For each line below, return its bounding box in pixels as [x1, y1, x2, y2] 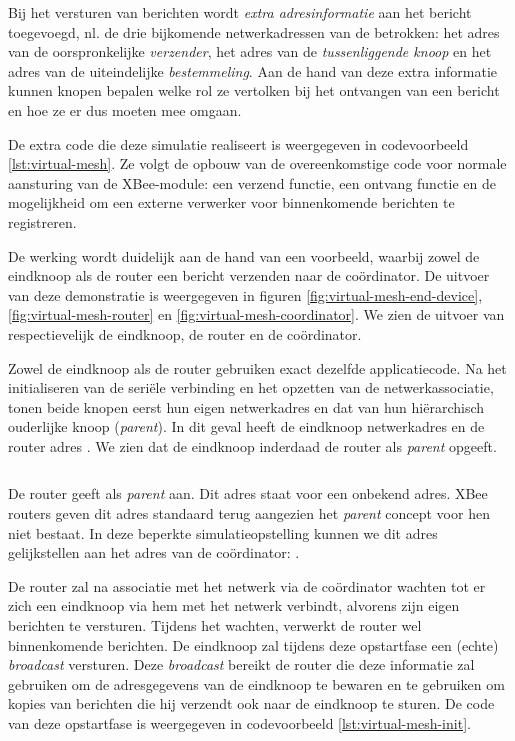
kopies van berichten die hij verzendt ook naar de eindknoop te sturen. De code [8, 693, 495, 714]
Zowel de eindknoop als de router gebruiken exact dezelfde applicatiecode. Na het [8, 357, 507, 378]
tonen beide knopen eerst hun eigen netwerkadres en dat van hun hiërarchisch [8, 396, 485, 417]
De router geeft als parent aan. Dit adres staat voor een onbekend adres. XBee [8, 483, 488, 504]
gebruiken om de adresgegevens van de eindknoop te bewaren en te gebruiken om [8, 673, 505, 694]
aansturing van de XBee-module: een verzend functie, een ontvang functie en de [8, 172, 496, 193]
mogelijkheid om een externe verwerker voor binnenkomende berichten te [8, 192, 455, 213]
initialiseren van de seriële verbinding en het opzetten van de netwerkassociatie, [8, 377, 494, 398]
